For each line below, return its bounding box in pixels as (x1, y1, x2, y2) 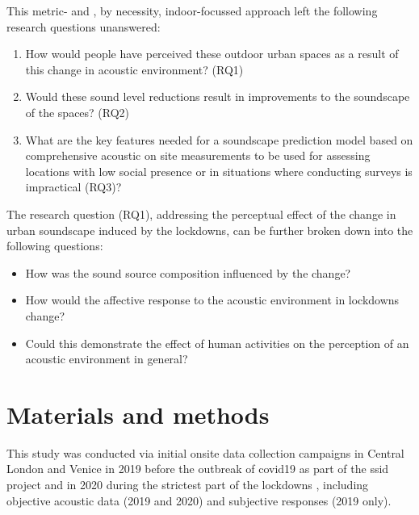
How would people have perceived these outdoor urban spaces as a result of (25, 45, 399, 62)
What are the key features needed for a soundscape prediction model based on (25, 131, 413, 148)
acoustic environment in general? (25, 350, 188, 367)
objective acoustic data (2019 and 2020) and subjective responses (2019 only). (6, 492, 392, 509)
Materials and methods (6, 397, 270, 430)
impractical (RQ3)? (25, 178, 122, 195)
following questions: (6, 237, 103, 254)
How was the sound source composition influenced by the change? (25, 264, 351, 281)
